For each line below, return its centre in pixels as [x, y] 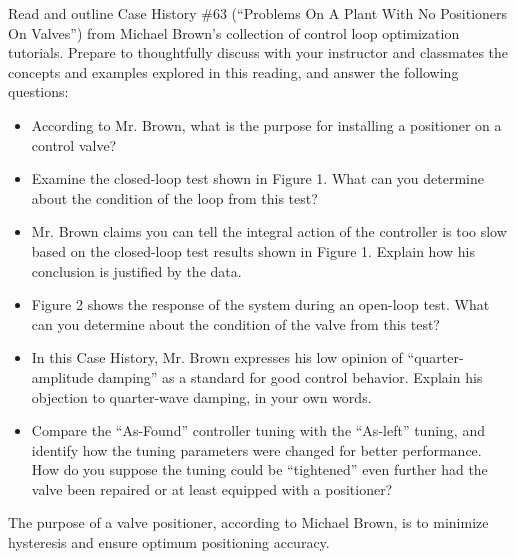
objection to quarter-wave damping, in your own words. [201, 396]
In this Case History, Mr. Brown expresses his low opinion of [217, 357]
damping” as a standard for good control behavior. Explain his [290, 376]
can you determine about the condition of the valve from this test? [235, 323]
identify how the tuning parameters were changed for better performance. [256, 449]
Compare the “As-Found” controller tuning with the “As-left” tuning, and [258, 430]
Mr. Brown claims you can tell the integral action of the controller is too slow [269, 231]
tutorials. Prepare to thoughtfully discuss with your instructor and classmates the [258, 52]
